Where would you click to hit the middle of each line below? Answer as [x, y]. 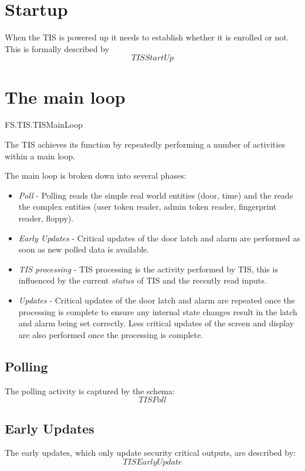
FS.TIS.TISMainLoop [44, 124]
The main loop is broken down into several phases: [96, 175]
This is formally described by [57, 48]
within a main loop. [40, 156]
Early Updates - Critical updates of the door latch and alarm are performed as [159, 238]
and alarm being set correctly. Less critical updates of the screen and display [156, 323]
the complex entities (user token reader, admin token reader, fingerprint [148, 207]
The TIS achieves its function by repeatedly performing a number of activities [145, 144]
